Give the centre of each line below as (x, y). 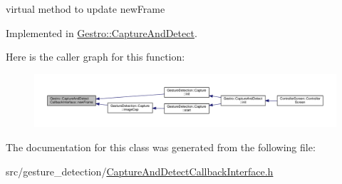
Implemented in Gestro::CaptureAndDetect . (102, 32)
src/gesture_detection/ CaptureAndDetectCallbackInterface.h (140, 171)
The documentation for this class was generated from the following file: (161, 147)
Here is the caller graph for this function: (95, 57)
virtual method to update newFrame (85, 9)
